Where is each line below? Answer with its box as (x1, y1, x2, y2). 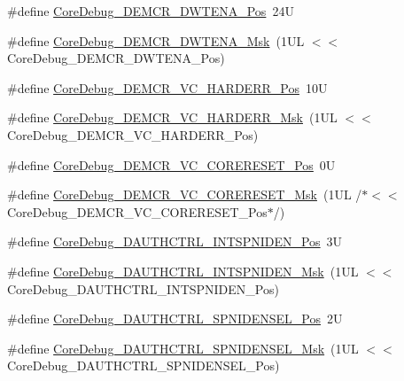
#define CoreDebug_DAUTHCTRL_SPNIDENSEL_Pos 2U (7, 309, 343, 328)
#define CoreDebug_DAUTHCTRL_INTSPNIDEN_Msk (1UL (7, 261, 359, 280)
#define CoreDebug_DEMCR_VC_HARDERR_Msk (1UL (7, 108, 338, 127)
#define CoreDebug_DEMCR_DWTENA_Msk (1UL (7, 31, 305, 50)
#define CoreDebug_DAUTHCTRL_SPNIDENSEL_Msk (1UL (7, 338, 359, 357)
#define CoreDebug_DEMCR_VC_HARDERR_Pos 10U (7, 78, 328, 97)
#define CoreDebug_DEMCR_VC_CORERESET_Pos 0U (7, 155, 336, 174)
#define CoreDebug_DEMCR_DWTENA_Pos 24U (7, 2, 294, 19)
